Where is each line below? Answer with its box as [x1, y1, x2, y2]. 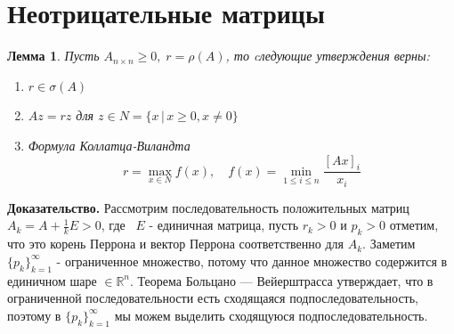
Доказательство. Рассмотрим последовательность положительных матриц [7, 198, 409, 216]
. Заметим [362, 234, 416, 253]
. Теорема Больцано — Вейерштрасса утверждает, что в [130, 271, 434, 289]
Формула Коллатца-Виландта [28, 135, 191, 154]
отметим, [389, 216, 439, 234]
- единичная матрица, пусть [149, 216, 299, 234]
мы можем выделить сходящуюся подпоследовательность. [114, 305, 428, 324]
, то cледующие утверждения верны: [225, 46, 430, 65]
